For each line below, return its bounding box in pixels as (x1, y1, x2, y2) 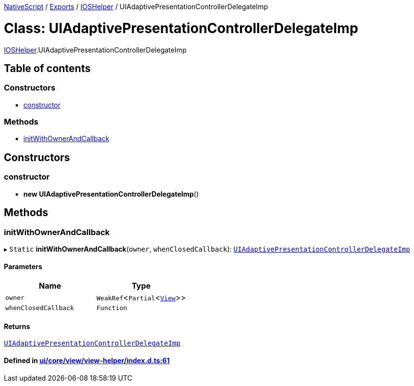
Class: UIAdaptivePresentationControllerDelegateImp (4, 19, 358, 37)
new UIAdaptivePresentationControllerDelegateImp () (23, 189, 199, 198)
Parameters (4, 262, 42, 271)
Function (96, 304, 127, 312)
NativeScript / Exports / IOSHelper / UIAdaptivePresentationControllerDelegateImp (4, 2, 268, 11)
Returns (4, 322, 30, 331)
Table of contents (4, 62, 91, 74)
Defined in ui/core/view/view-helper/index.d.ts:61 (4, 356, 170, 365)
